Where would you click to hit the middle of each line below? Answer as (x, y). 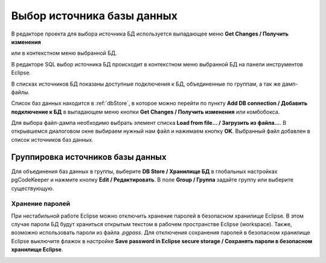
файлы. (21, 92)
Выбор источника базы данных (94, 16)
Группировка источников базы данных (89, 157)
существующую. (33, 188)
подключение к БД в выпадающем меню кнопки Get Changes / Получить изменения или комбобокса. (145, 112)
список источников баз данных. (52, 139)
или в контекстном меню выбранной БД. (64, 53)
